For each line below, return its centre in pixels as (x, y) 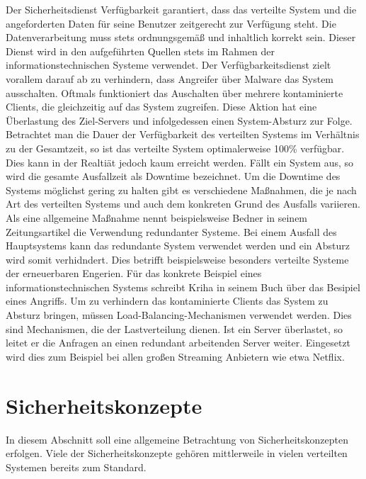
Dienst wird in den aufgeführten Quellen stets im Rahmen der (140, 51)
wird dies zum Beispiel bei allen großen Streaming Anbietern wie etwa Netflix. (175, 356)
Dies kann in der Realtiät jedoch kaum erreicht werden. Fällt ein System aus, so (180, 162)
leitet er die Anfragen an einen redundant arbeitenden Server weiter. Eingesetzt (178, 343)
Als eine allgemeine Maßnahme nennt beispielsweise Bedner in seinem (157, 217)
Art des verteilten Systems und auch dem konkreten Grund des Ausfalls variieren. (183, 204)
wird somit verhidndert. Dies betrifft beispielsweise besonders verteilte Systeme (177, 259)
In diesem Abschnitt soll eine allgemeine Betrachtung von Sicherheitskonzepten (177, 439)
